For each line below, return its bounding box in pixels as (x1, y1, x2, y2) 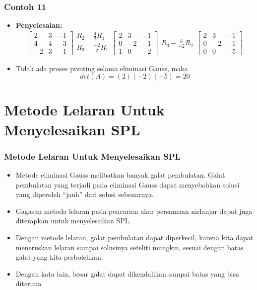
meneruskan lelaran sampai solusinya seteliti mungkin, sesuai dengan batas (15, 242, 244, 252)
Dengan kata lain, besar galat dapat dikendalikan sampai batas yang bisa (15, 268, 239, 279)
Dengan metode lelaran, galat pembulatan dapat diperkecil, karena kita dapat (15, 232, 254, 242)
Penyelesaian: (15, 20, 63, 30)
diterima (15, 278, 42, 289)
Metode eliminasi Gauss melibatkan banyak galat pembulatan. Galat (15, 169, 225, 180)
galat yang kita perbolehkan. (15, 252, 103, 262)
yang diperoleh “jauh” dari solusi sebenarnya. (15, 189, 154, 199)
